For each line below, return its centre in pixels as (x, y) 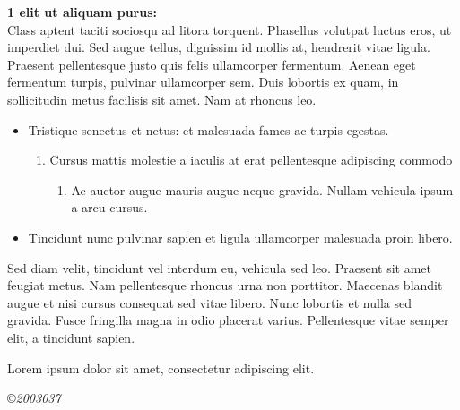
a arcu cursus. (109, 207)
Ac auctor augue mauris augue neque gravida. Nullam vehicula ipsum (262, 189)
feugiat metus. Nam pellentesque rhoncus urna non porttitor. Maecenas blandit (225, 285)
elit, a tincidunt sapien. (71, 337)
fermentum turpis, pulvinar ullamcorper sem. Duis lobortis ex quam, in (203, 82)
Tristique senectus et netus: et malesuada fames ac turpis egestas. (208, 129)
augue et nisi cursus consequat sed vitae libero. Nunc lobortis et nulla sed (209, 302)
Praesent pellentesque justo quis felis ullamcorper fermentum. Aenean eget (212, 64)
